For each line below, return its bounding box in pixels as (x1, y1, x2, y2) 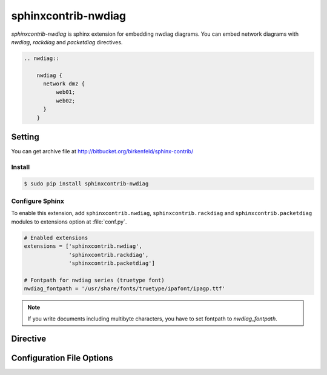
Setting (11, 132, 39, 142)
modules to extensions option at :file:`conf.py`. (11, 218, 127, 225)
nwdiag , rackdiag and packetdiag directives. (11, 38, 123, 45)
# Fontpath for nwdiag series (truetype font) (24, 276, 165, 284)
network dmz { (43, 81, 85, 87)
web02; (55, 97, 76, 104)
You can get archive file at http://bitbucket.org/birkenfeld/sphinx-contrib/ (11, 148, 194, 155)
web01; (55, 88, 76, 96)
